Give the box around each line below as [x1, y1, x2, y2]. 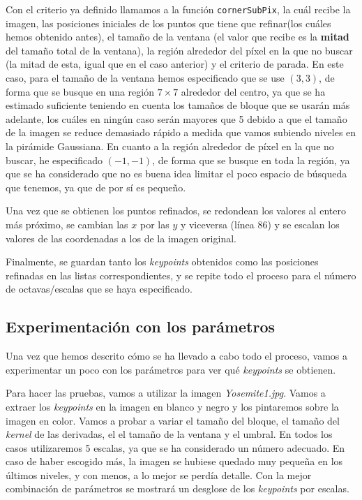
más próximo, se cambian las [6, 216, 128, 231]
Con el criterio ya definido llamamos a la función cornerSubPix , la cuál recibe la [6, 2, 351, 16]
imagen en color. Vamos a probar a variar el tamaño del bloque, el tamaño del [6, 413, 340, 427]
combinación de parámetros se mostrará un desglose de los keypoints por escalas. [6, 481, 349, 496]
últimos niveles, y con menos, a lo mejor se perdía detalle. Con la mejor [6, 467, 312, 482]
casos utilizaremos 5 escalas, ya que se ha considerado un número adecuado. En [6, 440, 345, 455]
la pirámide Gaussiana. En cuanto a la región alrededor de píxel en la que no [6, 139, 334, 153]
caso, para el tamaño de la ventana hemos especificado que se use [6, 71, 285, 85]
